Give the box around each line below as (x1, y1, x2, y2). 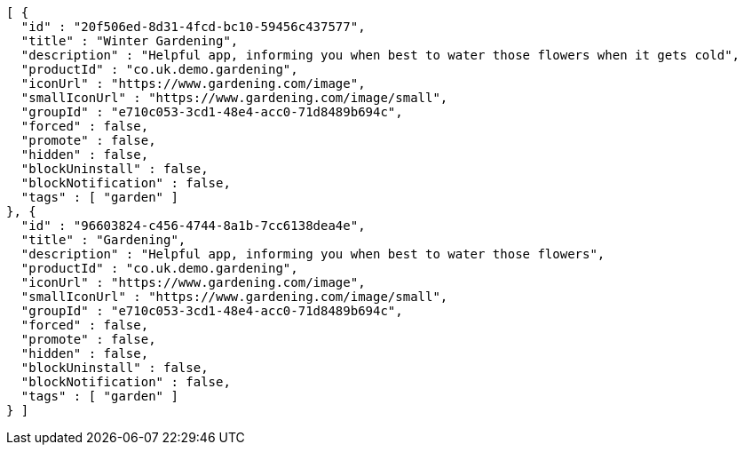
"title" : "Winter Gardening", (20, 34, 239, 48)
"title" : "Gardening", (20, 233, 186, 247)
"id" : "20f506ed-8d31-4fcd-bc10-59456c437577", (20, 20, 366, 34)
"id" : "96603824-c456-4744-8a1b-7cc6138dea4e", (20, 218, 366, 233)
